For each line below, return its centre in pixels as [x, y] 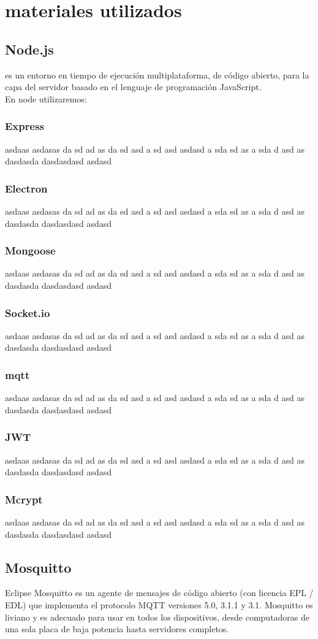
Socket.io [28, 312]
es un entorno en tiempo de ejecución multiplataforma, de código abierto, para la [157, 75]
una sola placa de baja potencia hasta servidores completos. [117, 629]
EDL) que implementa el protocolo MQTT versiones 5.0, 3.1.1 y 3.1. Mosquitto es [159, 605]
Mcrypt [24, 499]
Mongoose [30, 251]
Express [25, 126]
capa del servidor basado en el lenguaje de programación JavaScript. [133, 87]
